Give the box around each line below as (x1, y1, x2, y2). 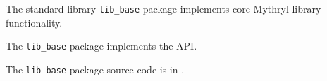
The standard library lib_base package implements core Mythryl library (6, 1, 321, 15)
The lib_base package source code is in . (6, 61, 185, 76)
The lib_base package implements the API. (6, 38, 197, 53)
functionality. (6, 15, 63, 29)
